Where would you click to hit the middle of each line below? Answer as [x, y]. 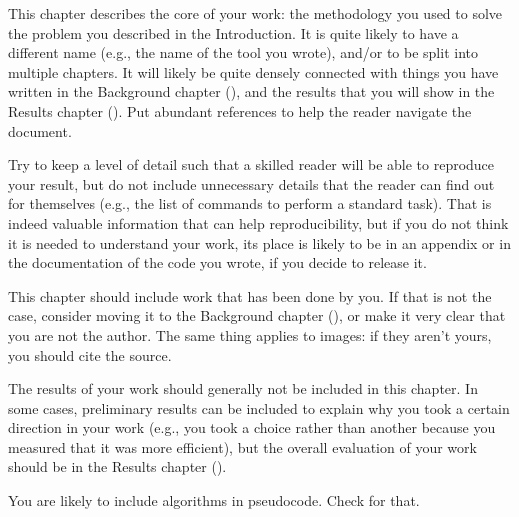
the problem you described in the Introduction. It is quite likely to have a [233, 32]
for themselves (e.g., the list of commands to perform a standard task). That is [250, 203]
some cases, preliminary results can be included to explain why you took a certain [259, 407]
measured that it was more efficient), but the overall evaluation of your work [242, 446]
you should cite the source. [90, 354]
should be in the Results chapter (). [117, 466]
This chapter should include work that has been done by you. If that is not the [250, 295]
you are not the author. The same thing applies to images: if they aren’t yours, [250, 334]
